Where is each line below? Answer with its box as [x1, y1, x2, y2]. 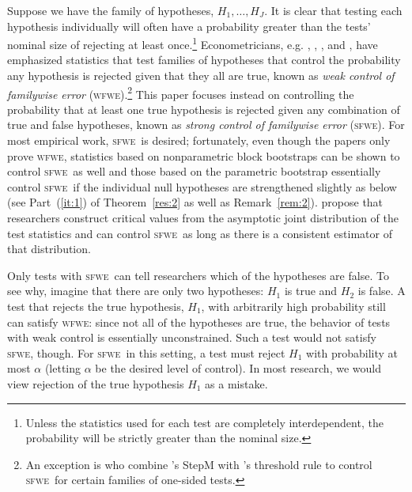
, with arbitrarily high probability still [201, 298, 386, 314]
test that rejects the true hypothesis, [7, 298, 184, 314]
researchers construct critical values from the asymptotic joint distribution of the [7, 210, 399, 226]
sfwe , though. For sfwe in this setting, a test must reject [7, 344, 285, 361]
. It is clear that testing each [264, 2, 403, 18]
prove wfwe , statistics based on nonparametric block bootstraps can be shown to [7, 147, 400, 164]
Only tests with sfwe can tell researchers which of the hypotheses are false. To [7, 267, 389, 283]
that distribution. [7, 240, 91, 257]
